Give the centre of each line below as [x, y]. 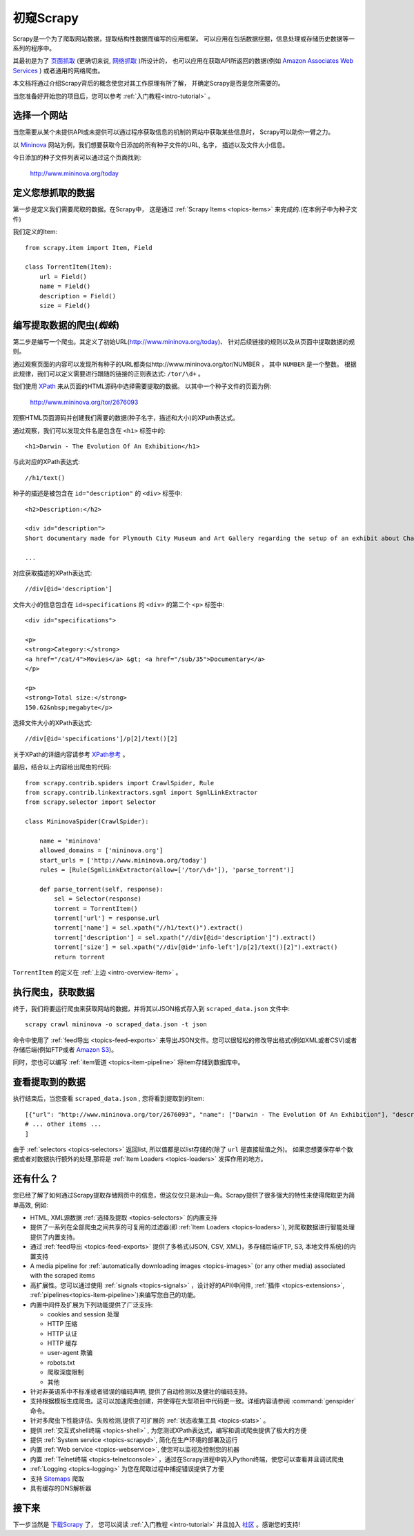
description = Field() [78, 296]
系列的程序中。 [34, 48]
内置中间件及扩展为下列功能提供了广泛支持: [91, 1305]
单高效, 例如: [31, 1204]
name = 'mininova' [70, 841]
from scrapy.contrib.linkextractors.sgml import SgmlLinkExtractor [141, 792]
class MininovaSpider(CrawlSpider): [87, 822]
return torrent [80, 957]
